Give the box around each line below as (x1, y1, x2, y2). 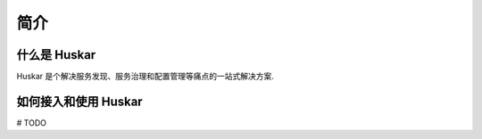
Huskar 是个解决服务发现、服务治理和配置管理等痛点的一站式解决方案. (16, 71, 274, 82)
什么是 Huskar (16, 47, 96, 62)
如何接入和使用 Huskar (16, 94, 143, 109)
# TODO (16, 117, 46, 128)
